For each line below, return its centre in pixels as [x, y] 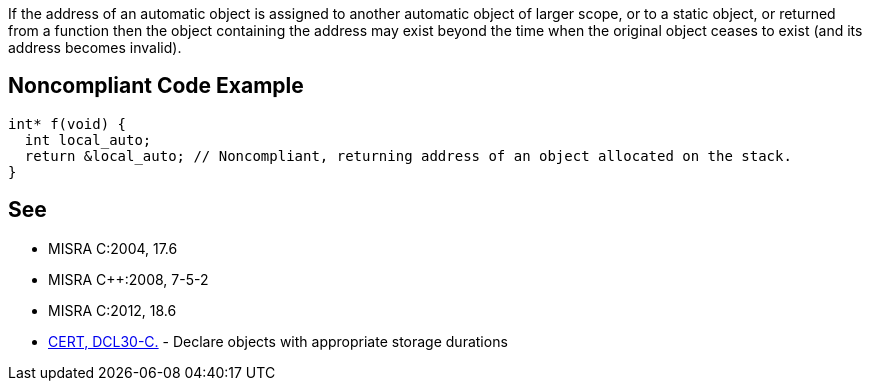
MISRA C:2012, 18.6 [112, 310]
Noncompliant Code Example [156, 86]
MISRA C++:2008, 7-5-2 [128, 279]
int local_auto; [88, 139]
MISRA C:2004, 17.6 [113, 248]
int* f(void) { [67, 123]
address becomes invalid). [95, 47]
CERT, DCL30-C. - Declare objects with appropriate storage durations [278, 341]
